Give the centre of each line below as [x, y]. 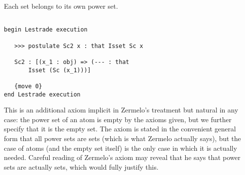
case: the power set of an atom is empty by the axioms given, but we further [118, 119]
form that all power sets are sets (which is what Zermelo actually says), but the [122, 138]
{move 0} [28, 86]
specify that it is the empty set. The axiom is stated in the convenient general [120, 129]
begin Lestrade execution [46, 30]
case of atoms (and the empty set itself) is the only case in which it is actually [121, 148]
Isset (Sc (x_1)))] [60, 70]
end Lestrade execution [42, 94]
